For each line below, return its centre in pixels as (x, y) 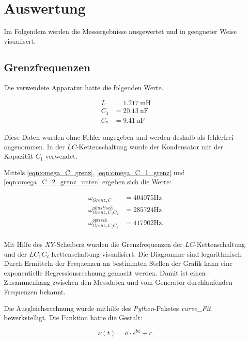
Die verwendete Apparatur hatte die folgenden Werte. (84, 87)
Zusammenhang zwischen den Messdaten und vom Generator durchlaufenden (118, 282)
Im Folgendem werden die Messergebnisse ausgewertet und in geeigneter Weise (120, 31)
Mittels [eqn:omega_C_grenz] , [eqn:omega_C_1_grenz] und (94, 172)
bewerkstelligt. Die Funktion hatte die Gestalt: (73, 317)
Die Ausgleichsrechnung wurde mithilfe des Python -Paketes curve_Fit (108, 308)
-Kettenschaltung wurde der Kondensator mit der (150, 146)
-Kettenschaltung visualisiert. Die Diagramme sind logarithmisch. (146, 253)
